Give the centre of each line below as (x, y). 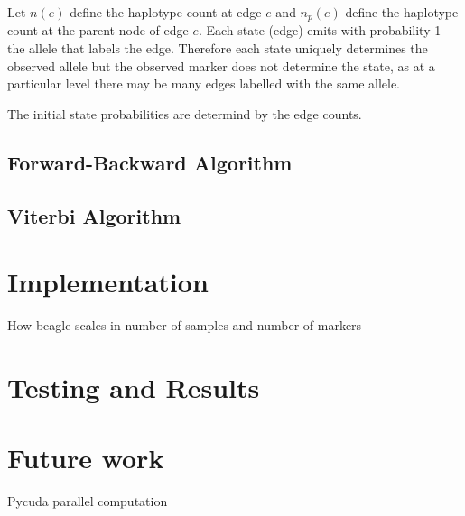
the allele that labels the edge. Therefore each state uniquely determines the (218, 48)
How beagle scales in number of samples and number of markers (185, 325)
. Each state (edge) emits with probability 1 (320, 30)
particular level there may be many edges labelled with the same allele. (204, 83)
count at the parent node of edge (98, 30)
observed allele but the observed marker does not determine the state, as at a (221, 65)
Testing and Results (134, 387)
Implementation (108, 282)
